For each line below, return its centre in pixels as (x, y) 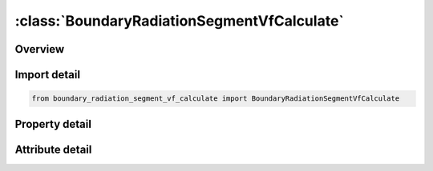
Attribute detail (53, 149)
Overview (40, 49)
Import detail (47, 75)
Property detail (53, 124)
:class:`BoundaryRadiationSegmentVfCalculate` (180, 21)
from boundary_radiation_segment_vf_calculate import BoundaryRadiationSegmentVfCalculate (216, 99)
